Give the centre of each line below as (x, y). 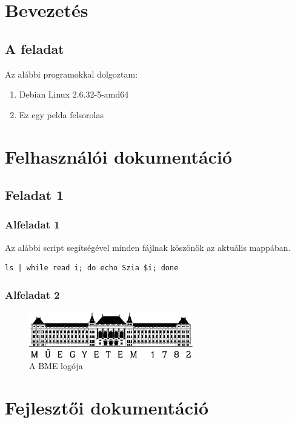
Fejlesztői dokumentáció (107, 408)
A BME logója (56, 366)
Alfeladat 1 (32, 225)
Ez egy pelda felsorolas (61, 114)
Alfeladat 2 (32, 294)
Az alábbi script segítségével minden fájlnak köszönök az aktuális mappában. (148, 247)
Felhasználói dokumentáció (119, 156)
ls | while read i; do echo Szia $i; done (92, 268)
